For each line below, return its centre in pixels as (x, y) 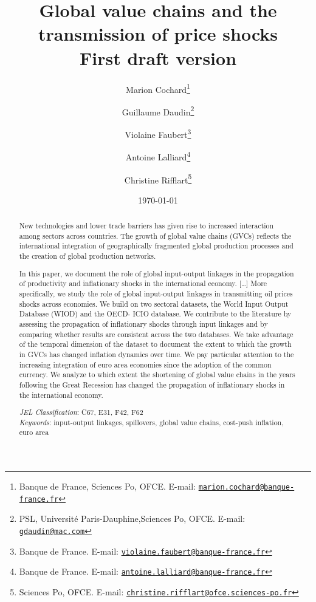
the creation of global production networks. (88, 256)
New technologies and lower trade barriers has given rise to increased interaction (146, 226)
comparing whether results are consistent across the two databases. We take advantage (156, 334)
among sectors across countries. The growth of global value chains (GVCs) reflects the (155, 235)
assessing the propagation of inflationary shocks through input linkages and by (143, 323)
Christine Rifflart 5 (158, 179)
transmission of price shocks (158, 34)
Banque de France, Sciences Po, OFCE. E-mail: (108, 486)
